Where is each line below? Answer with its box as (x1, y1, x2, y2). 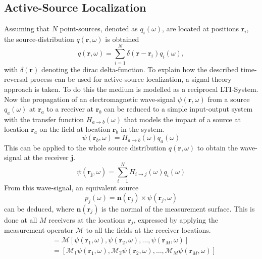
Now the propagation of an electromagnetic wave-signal (4, 93, 175, 104)
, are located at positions (162, 23, 239, 34)
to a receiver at (46, 103, 94, 114)
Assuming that (4, 23, 49, 34)
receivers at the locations (48, 214, 126, 225)
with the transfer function (4, 114, 84, 124)
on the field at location (39, 124, 111, 134)
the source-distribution (4, 34, 74, 44)
